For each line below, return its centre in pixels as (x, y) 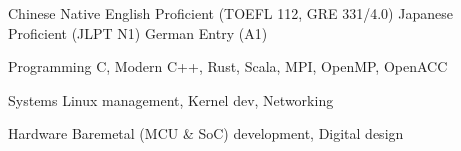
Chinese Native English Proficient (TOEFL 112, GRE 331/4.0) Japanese (230, 13)
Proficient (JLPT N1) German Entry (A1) (138, 32)
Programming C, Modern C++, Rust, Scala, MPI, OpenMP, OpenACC (228, 66)
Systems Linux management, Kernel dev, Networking (171, 99)
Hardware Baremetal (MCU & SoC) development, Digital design (206, 133)
